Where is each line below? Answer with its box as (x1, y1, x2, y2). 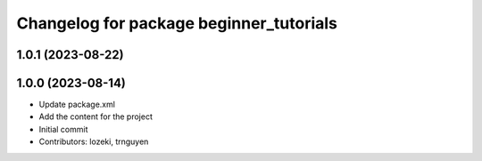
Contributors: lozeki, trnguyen (38, 136, 149, 147)
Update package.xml (38, 99, 116, 110)
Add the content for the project (38, 111, 154, 122)
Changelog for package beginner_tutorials (16, 13, 338, 33)
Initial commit (38, 124, 88, 134)
